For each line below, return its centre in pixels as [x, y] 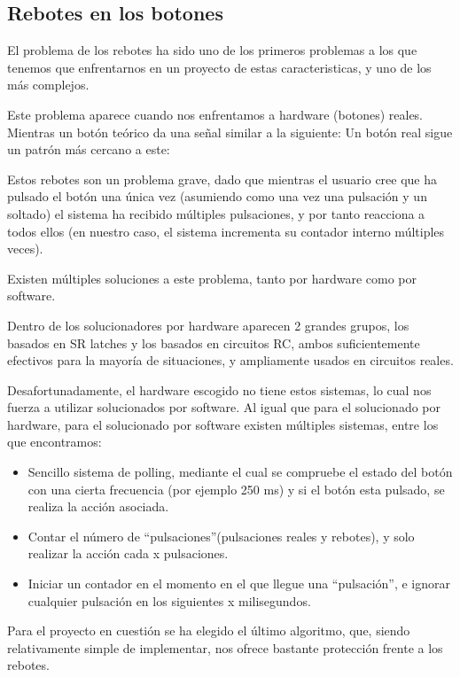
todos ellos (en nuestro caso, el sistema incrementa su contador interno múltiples [226, 231]
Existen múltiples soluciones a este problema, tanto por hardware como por [212, 278]
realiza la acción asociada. [98, 506]
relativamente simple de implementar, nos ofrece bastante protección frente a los [225, 647]
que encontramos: [55, 442]
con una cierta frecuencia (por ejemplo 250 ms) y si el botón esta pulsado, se [236, 489]
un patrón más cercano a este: [89, 149]
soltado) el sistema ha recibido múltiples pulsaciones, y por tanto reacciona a [216, 213]
